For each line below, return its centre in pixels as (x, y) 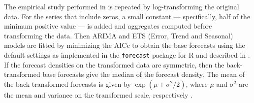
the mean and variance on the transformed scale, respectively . (98, 94)
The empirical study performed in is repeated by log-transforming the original (122, 6)
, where (197, 84)
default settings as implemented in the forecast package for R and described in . (127, 54)
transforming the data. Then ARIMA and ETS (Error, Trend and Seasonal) (119, 35)
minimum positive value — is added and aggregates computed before (108, 26)
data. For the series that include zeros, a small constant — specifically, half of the (127, 16)
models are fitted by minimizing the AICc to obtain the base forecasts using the (125, 45)
